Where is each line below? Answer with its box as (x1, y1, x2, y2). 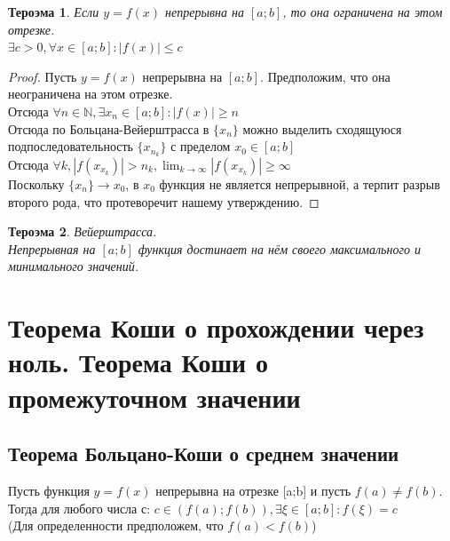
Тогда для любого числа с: (8, 498, 151, 517)
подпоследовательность (8, 137, 133, 155)
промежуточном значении (8, 378, 301, 415)
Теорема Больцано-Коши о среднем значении (8, 440, 399, 467)
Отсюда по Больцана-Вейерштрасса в (8, 119, 209, 138)
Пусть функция (8, 481, 90, 499)
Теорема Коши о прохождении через (8, 309, 424, 346)
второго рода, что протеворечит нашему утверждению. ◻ (8, 192, 320, 211)
